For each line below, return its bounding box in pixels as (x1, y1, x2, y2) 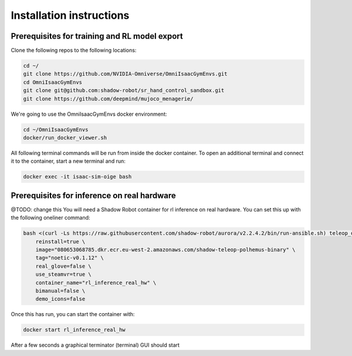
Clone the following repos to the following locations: (11, 47, 137, 54)
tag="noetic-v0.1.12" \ (35, 254, 104, 261)
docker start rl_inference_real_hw (23, 327, 126, 333)
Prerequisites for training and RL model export (11, 31, 183, 41)
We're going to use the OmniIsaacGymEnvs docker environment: (11, 110, 167, 117)
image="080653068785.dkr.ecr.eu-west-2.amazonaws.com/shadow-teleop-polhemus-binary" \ (35, 246, 296, 253)
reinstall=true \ (35, 238, 86, 245)
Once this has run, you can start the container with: (11, 311, 135, 318)
